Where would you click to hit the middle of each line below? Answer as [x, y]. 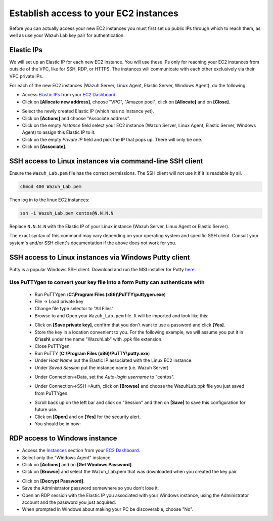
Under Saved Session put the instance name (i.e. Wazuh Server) [102, 367]
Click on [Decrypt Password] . [53, 481]
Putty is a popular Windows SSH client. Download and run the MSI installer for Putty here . [103, 269]
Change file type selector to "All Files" [74, 309]
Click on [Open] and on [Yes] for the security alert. [88, 417]
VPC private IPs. [26, 76]
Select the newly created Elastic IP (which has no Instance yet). [88, 111]
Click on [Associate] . [44, 146]
